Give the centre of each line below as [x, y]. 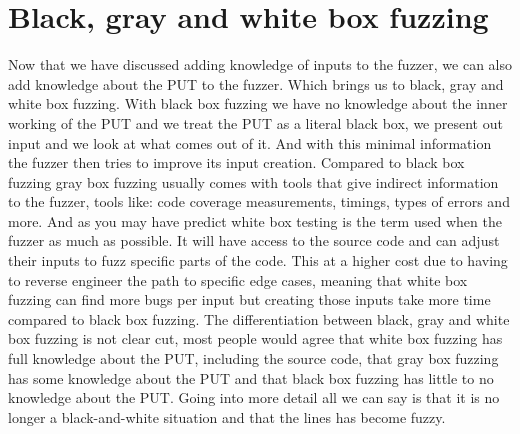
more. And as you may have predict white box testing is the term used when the [255, 220]
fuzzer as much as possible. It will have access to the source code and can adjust [254, 240]
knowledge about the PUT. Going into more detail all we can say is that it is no [254, 397]
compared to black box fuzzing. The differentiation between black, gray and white [259, 318]
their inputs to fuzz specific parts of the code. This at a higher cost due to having [258, 260]
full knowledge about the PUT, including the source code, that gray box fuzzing [253, 358]
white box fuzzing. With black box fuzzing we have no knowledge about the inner [258, 103]
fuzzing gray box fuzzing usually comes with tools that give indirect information [253, 181]
